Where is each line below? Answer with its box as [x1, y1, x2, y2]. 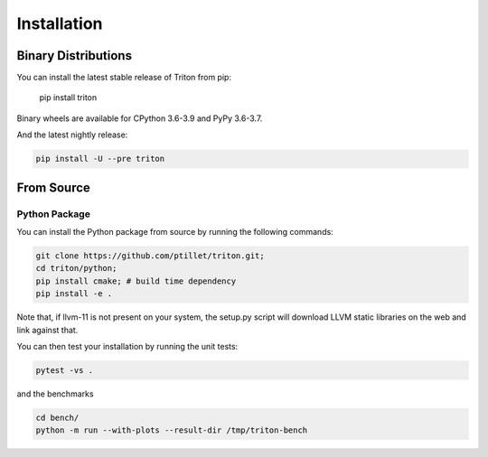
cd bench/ [35, 412, 80, 423]
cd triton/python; [35, 263, 117, 274]
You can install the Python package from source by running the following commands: [16, 226, 333, 237]
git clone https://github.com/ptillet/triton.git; [35, 250, 266, 261]
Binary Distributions [16, 48, 133, 63]
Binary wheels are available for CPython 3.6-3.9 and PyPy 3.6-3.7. [16, 113, 263, 124]
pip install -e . [35, 289, 113, 299]
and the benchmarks [16, 388, 94, 399]
